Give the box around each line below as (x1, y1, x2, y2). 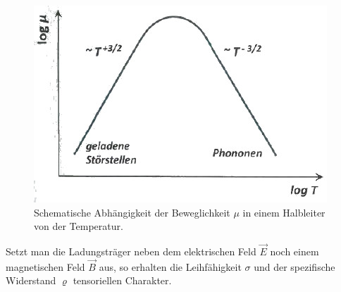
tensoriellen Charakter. (73, 273, 172, 288)
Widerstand (6, 273, 56, 288)
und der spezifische (254, 259, 335, 274)
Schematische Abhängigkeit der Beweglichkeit (34, 205, 230, 219)
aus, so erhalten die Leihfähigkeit (99, 259, 242, 274)
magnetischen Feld (6, 259, 85, 274)
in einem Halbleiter (242, 205, 325, 219)
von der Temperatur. (34, 219, 123, 233)
